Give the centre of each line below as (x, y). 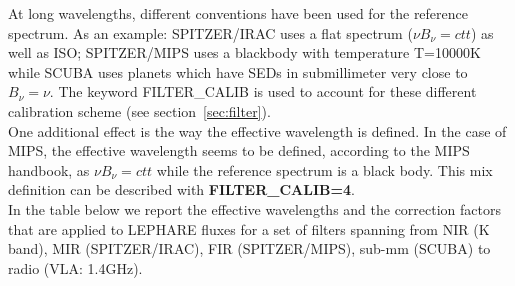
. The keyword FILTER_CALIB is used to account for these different (263, 91)
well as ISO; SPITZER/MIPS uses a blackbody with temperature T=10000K (244, 52)
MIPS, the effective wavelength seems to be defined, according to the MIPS (239, 150)
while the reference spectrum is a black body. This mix (324, 169)
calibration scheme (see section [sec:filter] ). (139, 110)
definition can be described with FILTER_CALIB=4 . (181, 189)
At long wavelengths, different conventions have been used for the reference (238, 13)
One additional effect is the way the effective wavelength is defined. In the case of (257, 130)
